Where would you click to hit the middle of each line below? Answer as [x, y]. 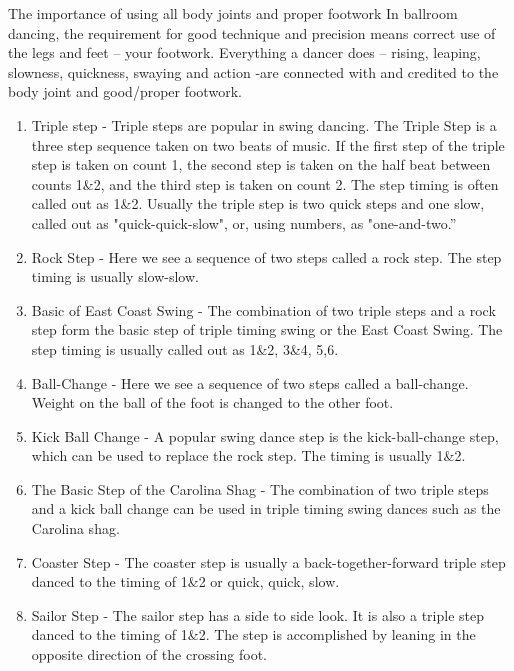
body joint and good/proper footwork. [125, 91]
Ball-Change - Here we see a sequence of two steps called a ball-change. [250, 382]
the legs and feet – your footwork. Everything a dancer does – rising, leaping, [244, 52]
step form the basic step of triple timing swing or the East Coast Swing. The [267, 329]
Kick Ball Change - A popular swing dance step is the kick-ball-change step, [265, 435]
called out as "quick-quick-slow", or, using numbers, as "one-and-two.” [244, 222]
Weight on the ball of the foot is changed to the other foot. [212, 402]
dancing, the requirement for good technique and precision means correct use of [252, 32]
